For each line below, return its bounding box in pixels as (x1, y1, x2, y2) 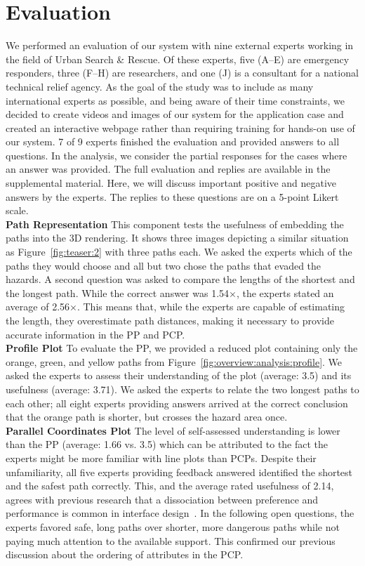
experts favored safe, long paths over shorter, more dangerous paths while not (6, 519, 340, 534)
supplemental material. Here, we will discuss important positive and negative (6, 176, 337, 190)
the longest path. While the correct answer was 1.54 (6, 285, 230, 300)
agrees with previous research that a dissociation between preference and (6, 492, 319, 506)
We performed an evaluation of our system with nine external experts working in (6, 38, 354, 53)
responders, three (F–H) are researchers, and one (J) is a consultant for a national (6, 65, 359, 80)
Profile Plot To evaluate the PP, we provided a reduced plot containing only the (6, 341, 358, 355)
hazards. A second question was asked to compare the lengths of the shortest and (6, 272, 355, 287)
